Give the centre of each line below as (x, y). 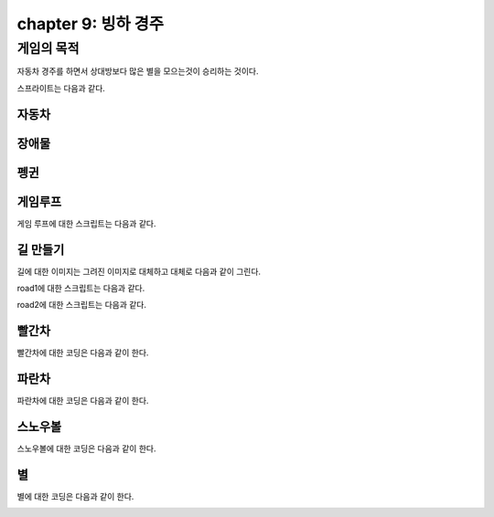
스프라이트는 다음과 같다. (61, 88)
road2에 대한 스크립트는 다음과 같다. (81, 305)
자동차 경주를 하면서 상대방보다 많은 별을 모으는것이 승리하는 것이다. (138, 71)
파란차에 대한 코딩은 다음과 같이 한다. (83, 401)
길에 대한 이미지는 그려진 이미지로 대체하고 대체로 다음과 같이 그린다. (139, 271)
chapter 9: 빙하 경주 (91, 24)
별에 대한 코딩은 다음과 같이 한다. (75, 497)
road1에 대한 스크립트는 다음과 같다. (81, 289)
